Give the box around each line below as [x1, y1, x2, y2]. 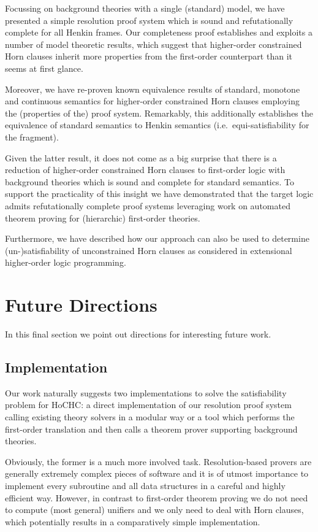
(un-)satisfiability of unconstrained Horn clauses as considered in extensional [5, 244, 292, 256]
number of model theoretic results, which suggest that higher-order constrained [5, 37, 302, 50]
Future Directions [5, 292, 157, 317]
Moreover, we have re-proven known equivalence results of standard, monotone [5, 82, 300, 95]
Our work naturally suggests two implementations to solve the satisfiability [5, 386, 287, 399]
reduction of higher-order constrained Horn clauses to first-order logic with [5, 163, 286, 176]
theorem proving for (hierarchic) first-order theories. [5, 211, 200, 224]
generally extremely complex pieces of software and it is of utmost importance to [5, 467, 309, 480]
